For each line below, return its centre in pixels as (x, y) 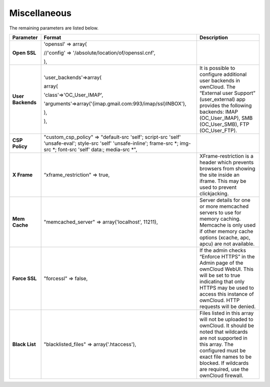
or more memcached (224, 206)
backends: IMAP (219, 111)
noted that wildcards (223, 332)
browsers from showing (227, 168)
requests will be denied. (227, 306)
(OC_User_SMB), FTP (224, 124)
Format (52, 37)
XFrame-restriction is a (226, 156)
